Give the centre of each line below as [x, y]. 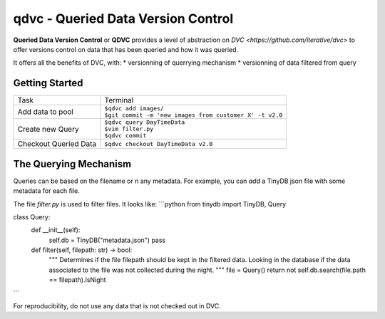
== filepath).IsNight [77, 280]
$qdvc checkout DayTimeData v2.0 [159, 143]
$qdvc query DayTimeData [145, 122]
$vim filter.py [129, 129]
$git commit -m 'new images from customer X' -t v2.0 [194, 115]
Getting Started [48, 83]
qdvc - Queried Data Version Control [123, 19]
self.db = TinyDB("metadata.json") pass [107, 240]
